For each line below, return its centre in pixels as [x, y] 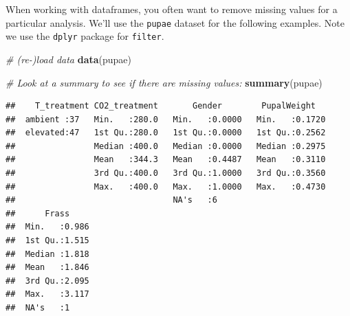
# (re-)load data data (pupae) [69, 59]
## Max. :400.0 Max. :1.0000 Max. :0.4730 [166, 187]
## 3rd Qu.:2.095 [47, 281]
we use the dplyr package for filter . [85, 36]
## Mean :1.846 [47, 268]
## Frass [38, 213]
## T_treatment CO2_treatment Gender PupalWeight [161, 106]
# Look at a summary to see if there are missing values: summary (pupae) [164, 82]
